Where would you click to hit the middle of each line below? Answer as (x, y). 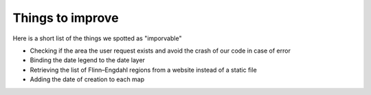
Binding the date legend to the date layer (88, 60)
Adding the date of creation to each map (87, 79)
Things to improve (66, 18)
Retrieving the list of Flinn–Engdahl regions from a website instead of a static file (143, 70)
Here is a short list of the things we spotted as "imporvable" (97, 38)
